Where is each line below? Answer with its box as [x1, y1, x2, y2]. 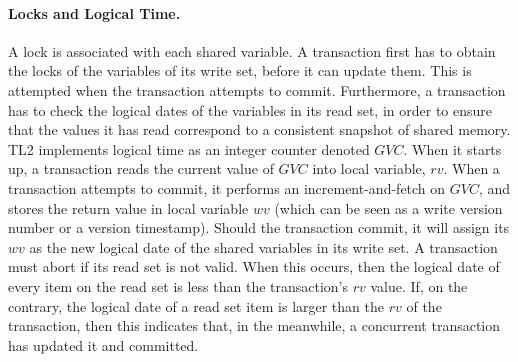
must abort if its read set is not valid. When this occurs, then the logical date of [8, 256, 500, 277]
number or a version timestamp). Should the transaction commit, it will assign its [8, 217, 510, 238]
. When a [443, 158, 500, 179]
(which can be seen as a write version [274, 197, 503, 218]
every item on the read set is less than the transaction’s [8, 275, 349, 296]
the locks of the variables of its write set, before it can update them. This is [8, 60, 472, 81]
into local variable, [312, 158, 426, 179]
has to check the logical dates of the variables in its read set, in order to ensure [8, 99, 492, 120]
